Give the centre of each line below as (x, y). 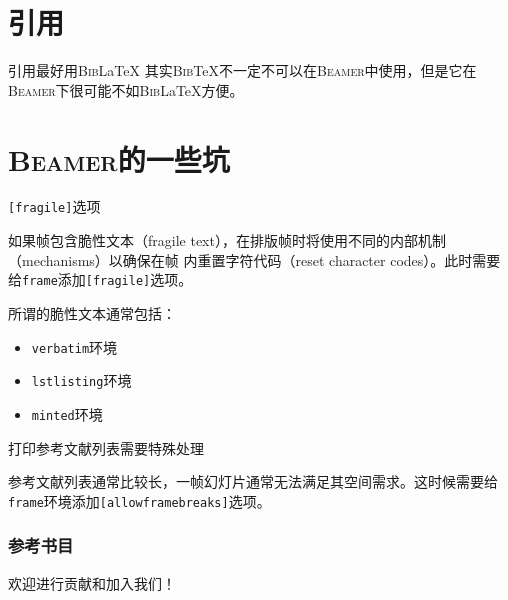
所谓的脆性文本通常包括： (92, 312)
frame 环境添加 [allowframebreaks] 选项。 (139, 500)
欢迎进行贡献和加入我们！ (92, 582)
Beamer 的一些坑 (119, 158)
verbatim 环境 (74, 346)
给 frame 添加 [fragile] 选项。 (100, 279)
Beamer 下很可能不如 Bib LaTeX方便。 (126, 89)
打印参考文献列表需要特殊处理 (106, 447)
